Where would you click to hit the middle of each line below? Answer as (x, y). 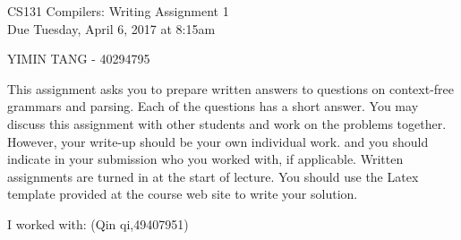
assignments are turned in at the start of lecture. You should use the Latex (213, 176)
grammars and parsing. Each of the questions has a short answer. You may (213, 106)
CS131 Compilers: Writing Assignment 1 (118, 11)
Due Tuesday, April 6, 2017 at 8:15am (111, 28)
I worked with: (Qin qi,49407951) (98, 223)
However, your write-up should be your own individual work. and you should (218, 141)
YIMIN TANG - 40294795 (79, 59)
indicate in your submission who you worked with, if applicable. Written (205, 159)
